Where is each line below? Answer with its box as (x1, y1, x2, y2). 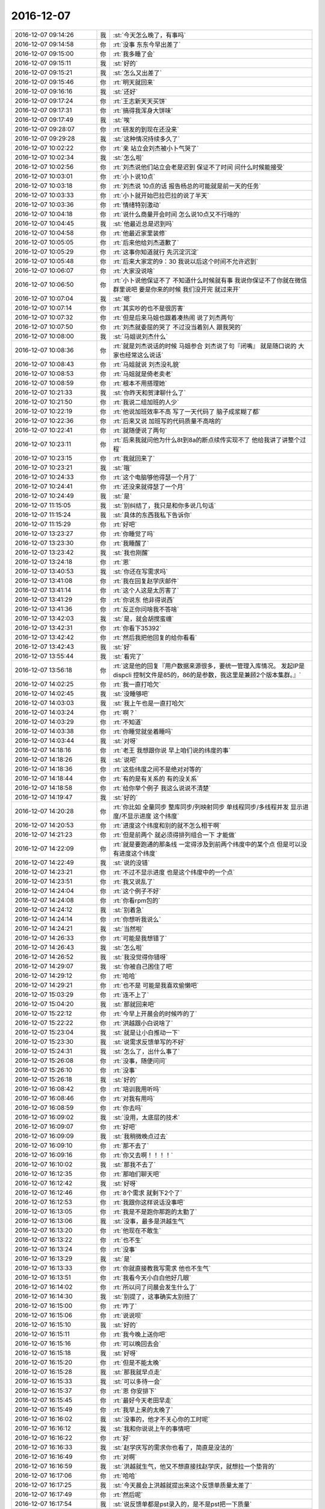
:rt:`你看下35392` (113, 624, 162, 632)
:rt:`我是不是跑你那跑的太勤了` (113, 1207, 197, 1216)
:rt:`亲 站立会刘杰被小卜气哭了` (113, 144, 199, 152)
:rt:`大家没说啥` (113, 266, 155, 275)
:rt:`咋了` (113, 1301, 137, 1310)
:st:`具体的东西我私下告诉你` (113, 511, 192, 519)
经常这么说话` (125, 351, 164, 359)
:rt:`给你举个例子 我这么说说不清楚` (113, 783, 211, 792)
